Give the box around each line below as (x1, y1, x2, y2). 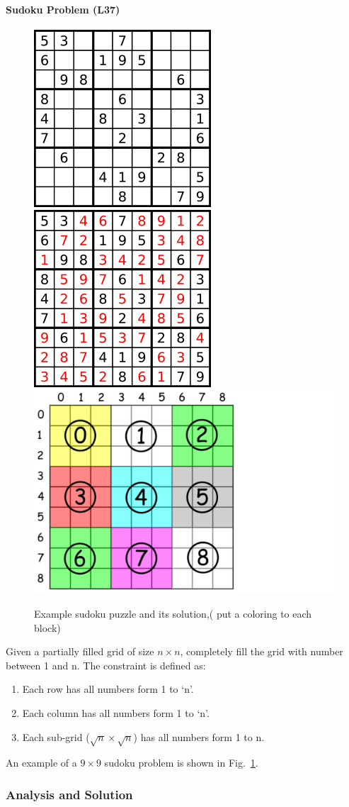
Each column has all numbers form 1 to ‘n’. (22, 706, 210, 720)
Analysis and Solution (6, 785, 133, 803)
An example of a (6, 755, 77, 770)
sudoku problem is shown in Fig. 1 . (104, 755, 258, 770)
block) (34, 620, 61, 635)
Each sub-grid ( (22, 729, 90, 744)
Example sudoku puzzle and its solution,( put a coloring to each (34, 606, 312, 621)
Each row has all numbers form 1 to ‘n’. (22, 681, 194, 696)
